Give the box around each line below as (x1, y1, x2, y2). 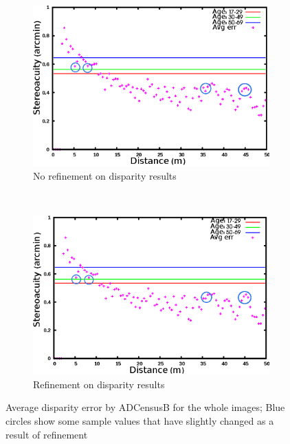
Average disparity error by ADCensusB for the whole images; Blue (5, 400, 285, 414)
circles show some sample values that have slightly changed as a (5, 413, 274, 427)
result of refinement (5, 427, 88, 441)
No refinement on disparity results (33, 168, 177, 182)
